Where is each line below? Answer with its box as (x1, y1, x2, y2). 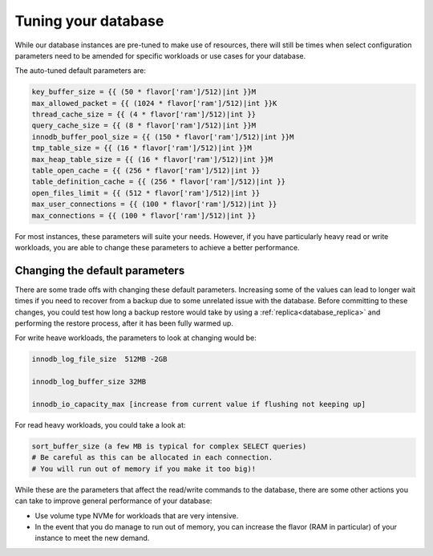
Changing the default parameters (14, 263, 185, 277)
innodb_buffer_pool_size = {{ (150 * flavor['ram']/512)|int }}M (31, 132, 294, 141)
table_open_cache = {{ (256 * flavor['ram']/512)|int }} (31, 166, 261, 176)
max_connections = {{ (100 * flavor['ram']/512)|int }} (31, 211, 257, 220)
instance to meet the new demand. (34, 534, 150, 543)
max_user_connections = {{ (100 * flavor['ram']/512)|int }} (31, 200, 277, 209)
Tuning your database (14, 12, 164, 30)
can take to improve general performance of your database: (14, 496, 212, 505)
